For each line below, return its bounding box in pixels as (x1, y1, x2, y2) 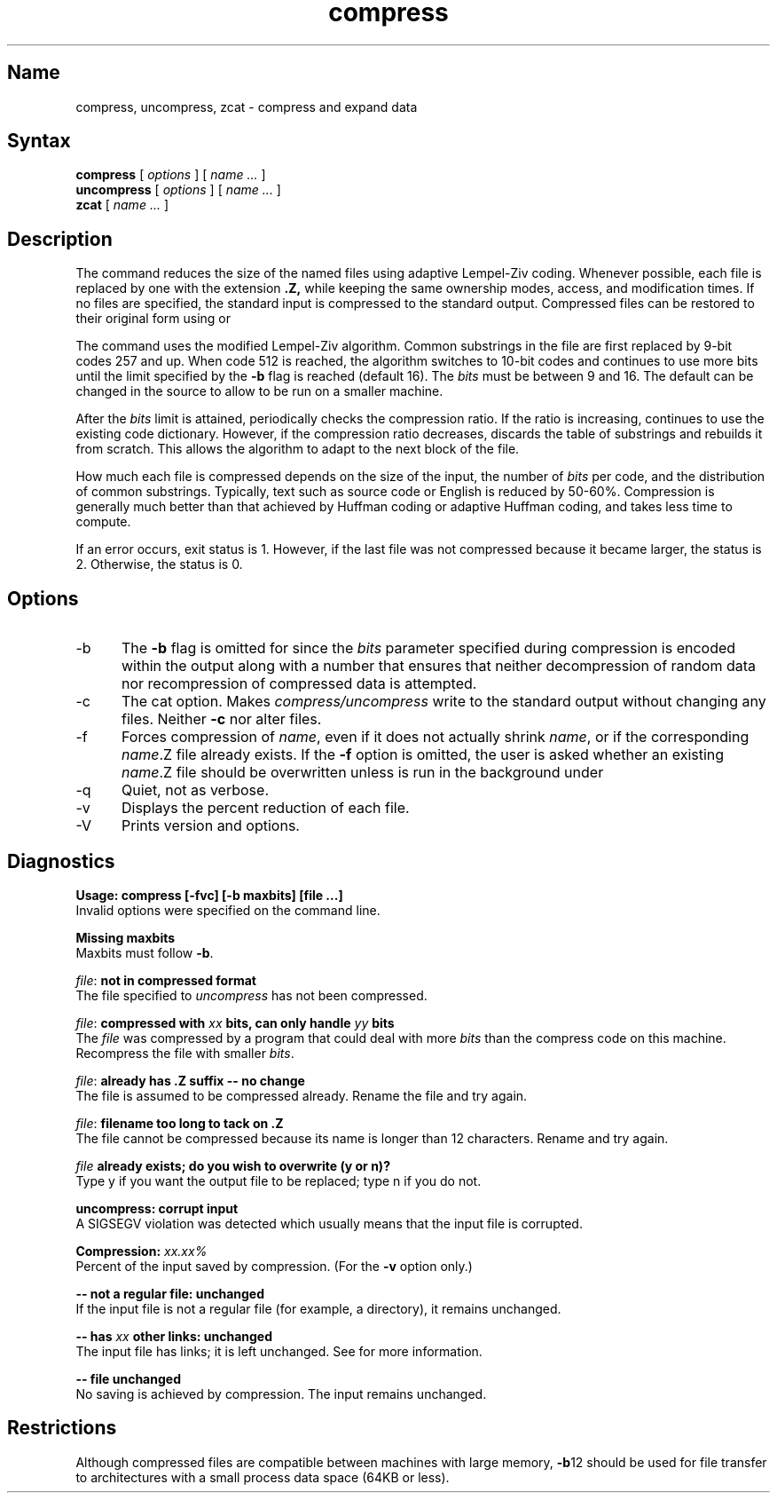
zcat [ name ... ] (75, 197, 169, 213)
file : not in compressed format (75, 972, 256, 988)
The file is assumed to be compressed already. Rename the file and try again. (75, 1087, 528, 1103)
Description (7, 227, 113, 250)
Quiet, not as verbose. (121, 781, 269, 800)
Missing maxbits (75, 929, 176, 945)
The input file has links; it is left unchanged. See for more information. (75, 1343, 483, 1359)
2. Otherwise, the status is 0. (75, 557, 243, 572)
